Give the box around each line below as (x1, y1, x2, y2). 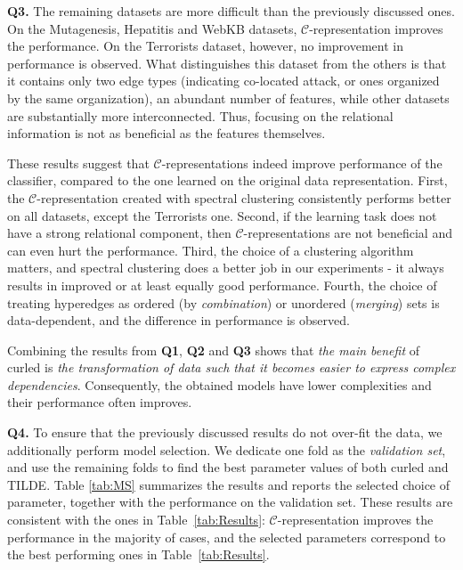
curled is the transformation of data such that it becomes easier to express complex (7, 358, 456, 377)
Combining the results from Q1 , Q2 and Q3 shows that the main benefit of (7, 340, 420, 359)
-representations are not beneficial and (243, 224, 452, 242)
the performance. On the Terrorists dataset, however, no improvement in (7, 37, 403, 55)
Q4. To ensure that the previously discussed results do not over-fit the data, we (7, 423, 443, 442)
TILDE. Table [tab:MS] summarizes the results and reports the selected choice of (7, 475, 451, 493)
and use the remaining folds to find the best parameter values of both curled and (7, 458, 449, 476)
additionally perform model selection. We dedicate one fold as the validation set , (7, 440, 446, 459)
